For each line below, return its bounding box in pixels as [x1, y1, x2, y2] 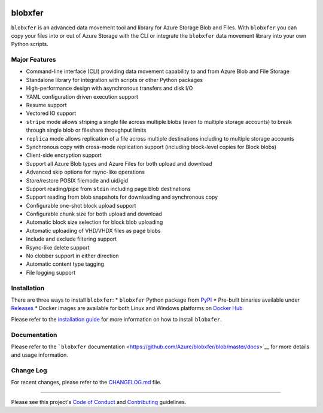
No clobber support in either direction [26, 252, 119, 260]
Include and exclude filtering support [26, 235, 117, 242]
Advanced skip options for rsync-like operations [26, 168, 145, 176]
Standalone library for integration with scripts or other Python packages [26, 76, 203, 83]
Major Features [11, 56, 56, 64]
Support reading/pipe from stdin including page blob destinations [26, 185, 191, 192]
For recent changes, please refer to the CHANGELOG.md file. [11, 379, 162, 386]
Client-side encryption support [26, 151, 102, 159]
